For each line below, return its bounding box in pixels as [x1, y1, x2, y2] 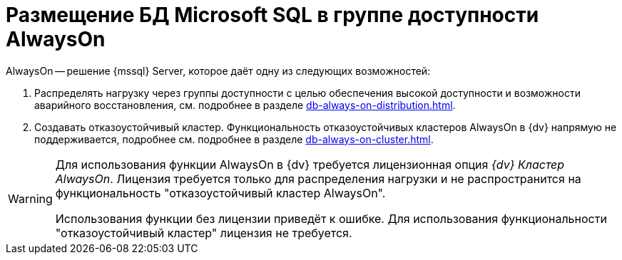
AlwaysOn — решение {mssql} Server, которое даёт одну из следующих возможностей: [6, 64, 431, 77]
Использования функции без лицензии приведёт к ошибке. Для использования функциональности [55, 211, 607, 226]
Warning [8, 191, 53, 206]
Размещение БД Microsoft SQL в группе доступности [6, 3, 539, 27]
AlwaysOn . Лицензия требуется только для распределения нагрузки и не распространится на [55, 171, 581, 186]
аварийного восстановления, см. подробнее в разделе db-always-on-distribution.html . [34, 98, 456, 111]
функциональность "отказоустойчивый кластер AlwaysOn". [55, 185, 386, 200]
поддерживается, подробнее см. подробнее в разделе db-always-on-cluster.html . [34, 132, 434, 145]
